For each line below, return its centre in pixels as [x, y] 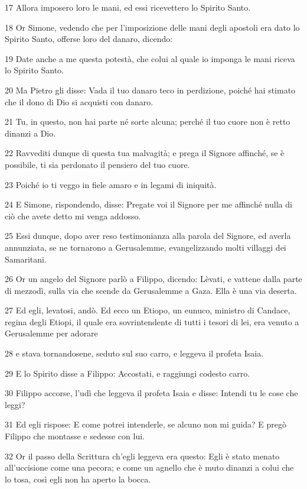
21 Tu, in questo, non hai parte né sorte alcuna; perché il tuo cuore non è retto [148, 122]
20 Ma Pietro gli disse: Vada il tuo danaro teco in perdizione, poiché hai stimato [150, 90]
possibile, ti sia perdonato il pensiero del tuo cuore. [97, 164]
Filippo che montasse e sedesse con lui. [75, 436]
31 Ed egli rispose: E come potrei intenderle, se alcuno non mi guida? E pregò [146, 424]
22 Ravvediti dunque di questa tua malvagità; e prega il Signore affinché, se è [145, 153]
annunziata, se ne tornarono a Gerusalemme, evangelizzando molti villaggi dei [146, 247]
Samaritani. [26, 259]
